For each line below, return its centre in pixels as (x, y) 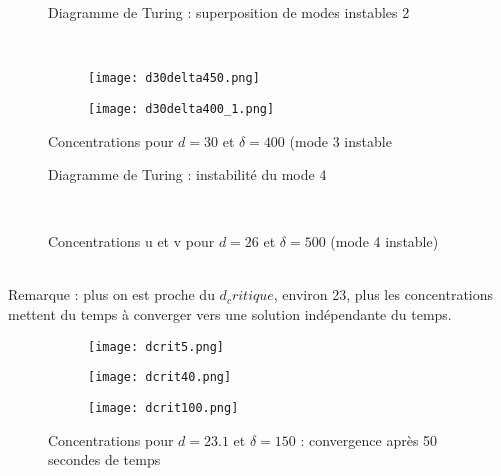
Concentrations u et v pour (131, 241)
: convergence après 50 (369, 439)
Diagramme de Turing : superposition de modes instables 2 (229, 12)
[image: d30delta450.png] (174, 78)
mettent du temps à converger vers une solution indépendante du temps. (230, 314)
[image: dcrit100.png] (163, 407)
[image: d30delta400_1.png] (181, 108)
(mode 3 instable (340, 140)
